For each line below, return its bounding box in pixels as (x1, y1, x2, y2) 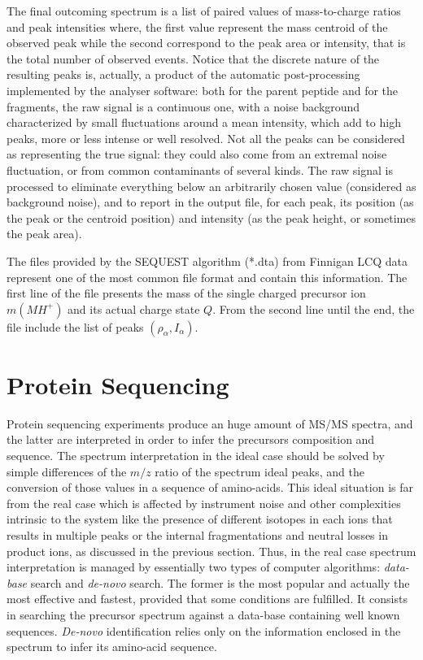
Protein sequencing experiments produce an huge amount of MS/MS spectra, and (7, 415, 413, 432)
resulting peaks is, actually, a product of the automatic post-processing (7, 66, 360, 83)
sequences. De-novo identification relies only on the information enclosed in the (7, 622, 401, 639)
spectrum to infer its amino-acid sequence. (7, 638, 217, 655)
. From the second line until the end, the (212, 300, 415, 317)
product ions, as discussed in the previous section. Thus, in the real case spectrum (7, 542, 416, 559)
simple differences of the (7, 462, 127, 480)
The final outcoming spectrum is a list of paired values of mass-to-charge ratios (7, 2, 401, 19)
